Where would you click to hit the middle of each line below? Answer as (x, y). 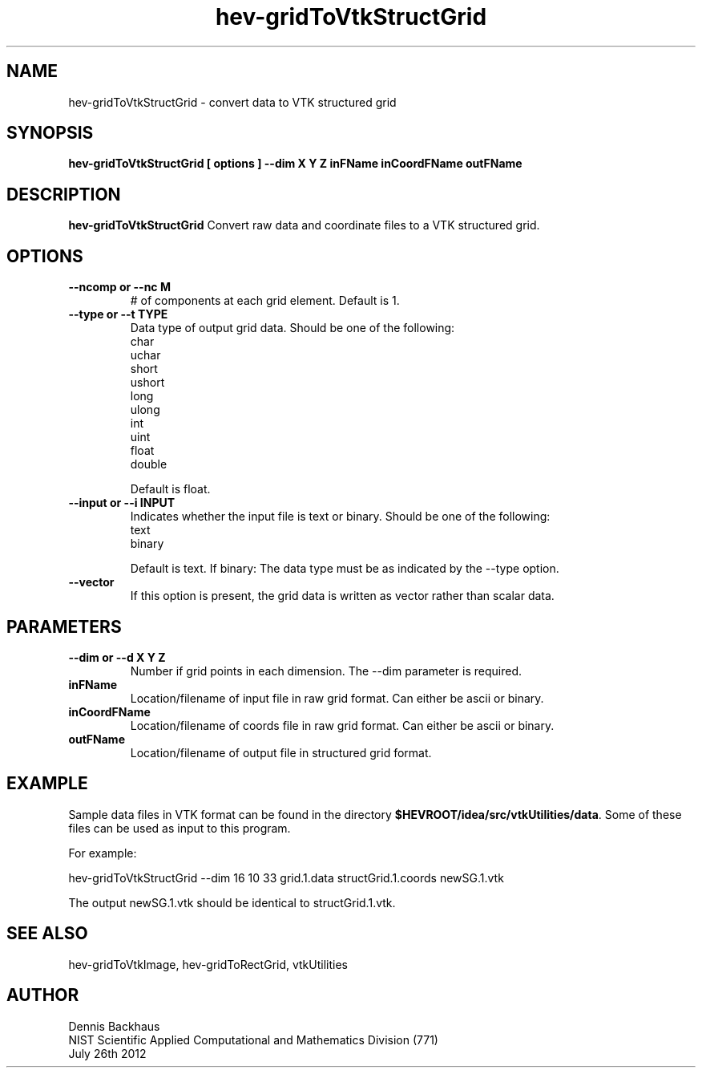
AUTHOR (43, 995)
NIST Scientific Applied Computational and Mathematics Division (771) (253, 1040)
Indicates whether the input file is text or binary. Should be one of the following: (340, 517)
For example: (103, 853)
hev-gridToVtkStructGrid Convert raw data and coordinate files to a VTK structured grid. (304, 225)
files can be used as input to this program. (180, 828)
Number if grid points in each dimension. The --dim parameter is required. (326, 671)
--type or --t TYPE (118, 314)
